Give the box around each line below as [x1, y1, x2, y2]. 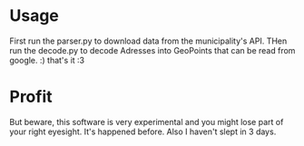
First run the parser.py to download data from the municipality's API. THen [9, 35, 288, 46]
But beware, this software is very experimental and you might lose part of [9, 116, 284, 127]
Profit [9, 87, 53, 107]
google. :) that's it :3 [9, 54, 84, 65]
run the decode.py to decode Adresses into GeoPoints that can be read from [9, 44, 296, 55]
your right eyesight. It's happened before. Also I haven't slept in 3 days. [9, 126, 277, 137]
